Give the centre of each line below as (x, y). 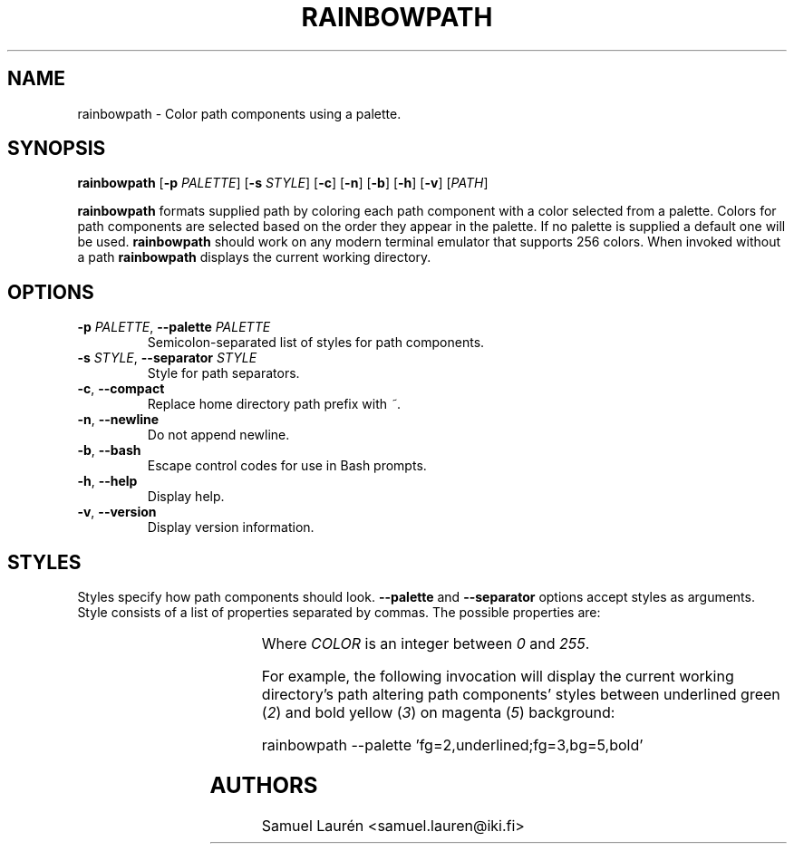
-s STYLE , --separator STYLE (167, 358)
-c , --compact (121, 389)
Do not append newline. (218, 435)
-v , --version (117, 512)
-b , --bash (109, 450)
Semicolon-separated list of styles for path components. (316, 343)
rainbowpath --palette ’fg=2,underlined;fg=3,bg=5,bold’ (452, 745)
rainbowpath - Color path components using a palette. (239, 113)
